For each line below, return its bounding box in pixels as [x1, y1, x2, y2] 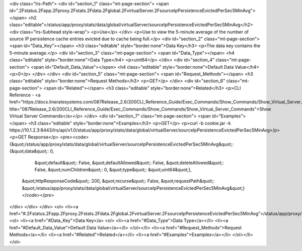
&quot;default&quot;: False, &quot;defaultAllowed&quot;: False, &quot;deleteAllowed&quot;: [34, 160, 224, 166]
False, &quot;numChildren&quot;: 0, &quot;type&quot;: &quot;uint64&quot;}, [34, 166, 192, 173]
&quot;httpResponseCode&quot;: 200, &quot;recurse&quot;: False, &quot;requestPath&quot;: [22, 178, 215, 184]
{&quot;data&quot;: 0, [9, 148, 54, 154]
